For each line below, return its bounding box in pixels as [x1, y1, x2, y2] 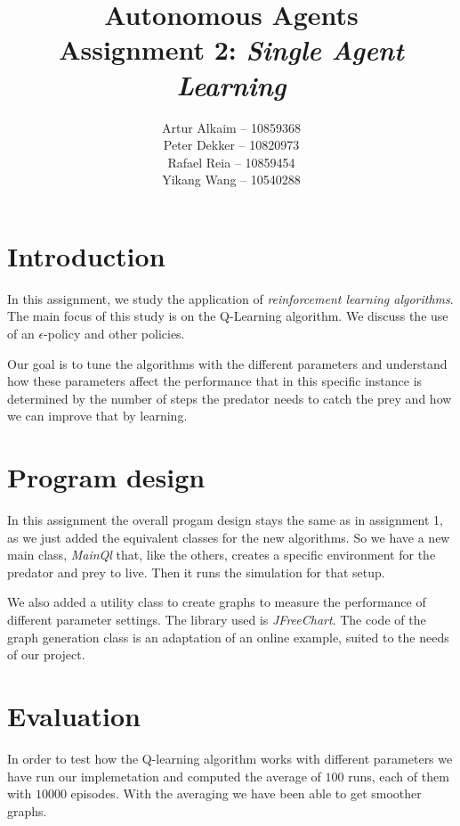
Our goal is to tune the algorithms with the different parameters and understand [7, 354, 448, 372]
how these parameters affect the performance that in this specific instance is [7, 372, 423, 390]
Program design [7, 459, 206, 495]
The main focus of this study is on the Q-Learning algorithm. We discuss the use [7, 307, 448, 325]
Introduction [7, 237, 165, 274]
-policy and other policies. [44, 324, 185, 342]
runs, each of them [348, 766, 449, 785]
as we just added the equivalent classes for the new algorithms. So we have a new [7, 527, 450, 546]
